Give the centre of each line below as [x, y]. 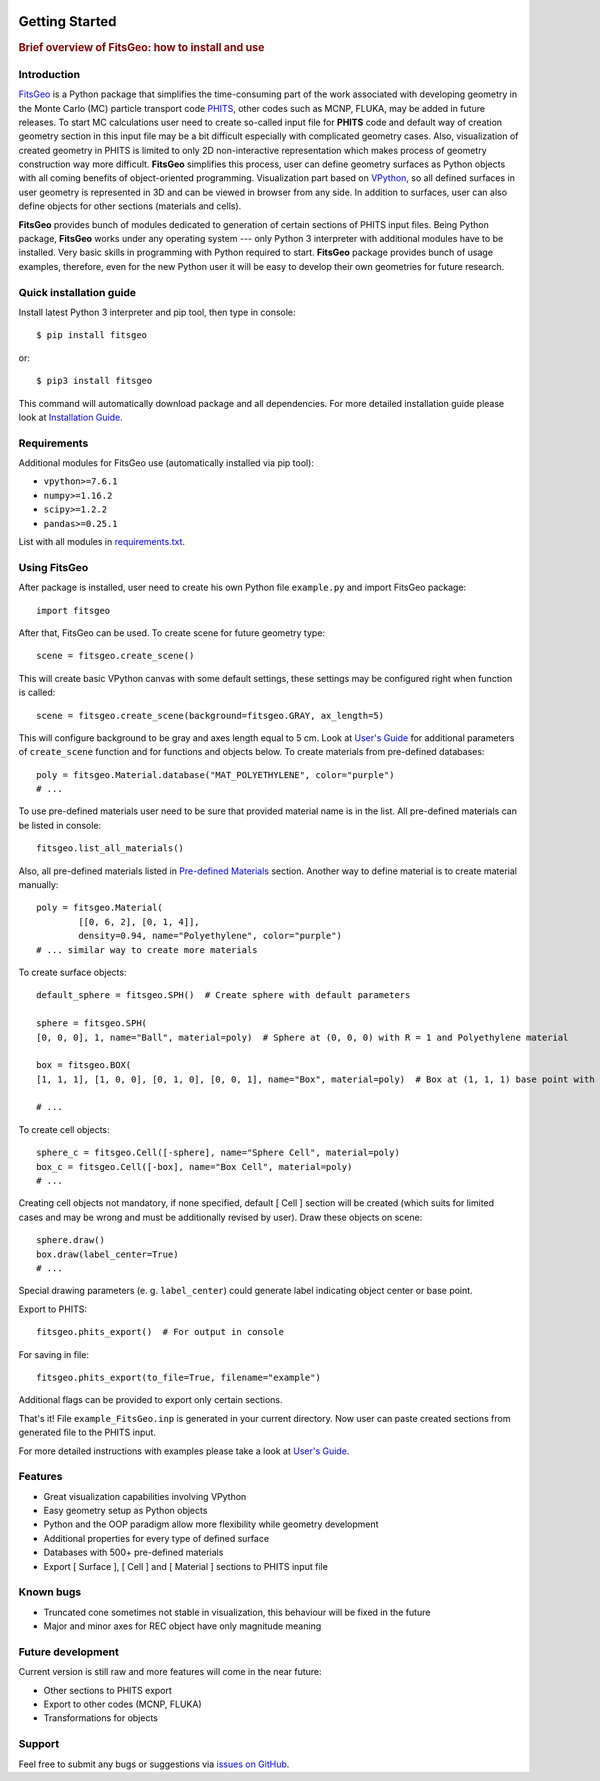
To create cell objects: [64, 1129]
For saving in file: [54, 1354]
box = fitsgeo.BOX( [84, 1065]
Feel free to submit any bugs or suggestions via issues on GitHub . [154, 1764]
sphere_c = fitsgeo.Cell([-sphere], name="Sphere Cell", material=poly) [218, 1153]
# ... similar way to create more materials [147, 949]
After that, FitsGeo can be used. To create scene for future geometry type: [171, 632]
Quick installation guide [77, 292]
